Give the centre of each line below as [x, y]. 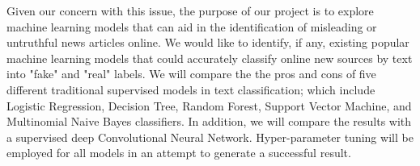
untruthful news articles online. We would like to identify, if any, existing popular [208, 42]
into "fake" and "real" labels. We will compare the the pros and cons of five [191, 74]
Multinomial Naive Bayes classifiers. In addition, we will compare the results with [209, 121]
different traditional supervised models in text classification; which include [191, 89]
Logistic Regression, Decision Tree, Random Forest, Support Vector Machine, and [209, 105]
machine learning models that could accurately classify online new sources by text [210, 58]
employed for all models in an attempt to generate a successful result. [179, 153]
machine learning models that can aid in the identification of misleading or [192, 26]
